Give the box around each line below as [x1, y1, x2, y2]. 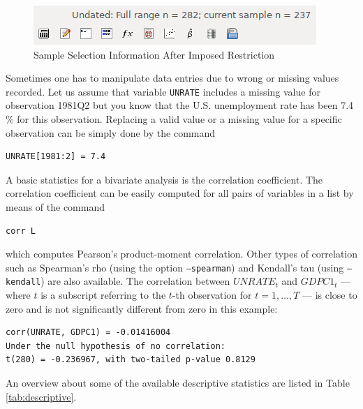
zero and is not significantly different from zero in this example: [6, 301, 278, 315]
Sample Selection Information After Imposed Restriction [34, 47, 275, 61]
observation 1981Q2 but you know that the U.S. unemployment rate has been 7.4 [6, 98, 354, 112]
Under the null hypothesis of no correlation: [6, 341, 225, 351]
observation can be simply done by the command [6, 125, 216, 140]
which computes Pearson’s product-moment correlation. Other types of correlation [6, 246, 357, 261]
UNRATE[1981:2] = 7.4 [6, 151, 106, 162]
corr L [6, 225, 36, 236]
